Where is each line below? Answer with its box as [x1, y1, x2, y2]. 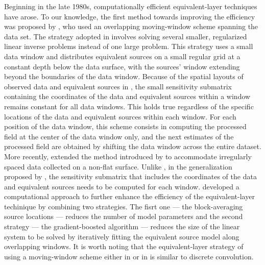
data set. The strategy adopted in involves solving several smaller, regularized [4, 31, 247, 41]
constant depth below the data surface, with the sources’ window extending [4, 61, 240, 71]
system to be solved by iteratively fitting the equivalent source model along [4, 231, 239, 242]
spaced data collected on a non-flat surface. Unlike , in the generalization [4, 161, 232, 172]
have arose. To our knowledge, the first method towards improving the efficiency [4, 11, 255, 21]
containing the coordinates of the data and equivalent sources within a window [4, 91, 251, 102]
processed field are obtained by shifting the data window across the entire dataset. [4, 141, 261, 152]
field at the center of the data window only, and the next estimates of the [4, 131, 234, 141]
